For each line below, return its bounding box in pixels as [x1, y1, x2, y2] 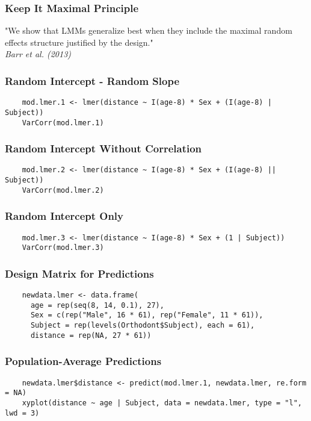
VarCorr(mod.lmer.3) [22, 243, 104, 252]
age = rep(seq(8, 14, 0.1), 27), [30, 301, 164, 310]
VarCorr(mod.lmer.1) [22, 118, 104, 127]
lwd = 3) [5, 408, 40, 417]
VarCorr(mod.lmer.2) [22, 186, 104, 195]
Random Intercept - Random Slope [5, 73, 180, 88]
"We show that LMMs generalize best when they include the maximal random [5, 24, 292, 37]
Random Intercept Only [5, 208, 124, 223]
